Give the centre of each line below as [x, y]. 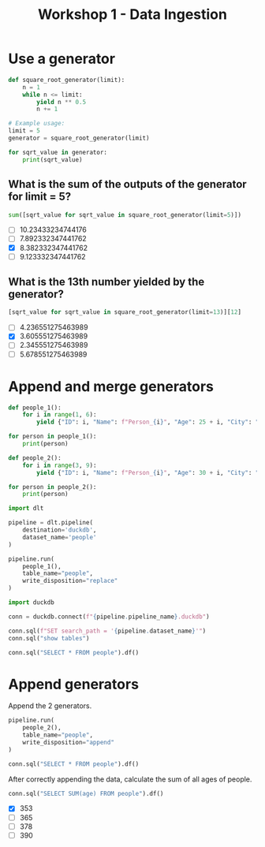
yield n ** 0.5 [62, 102]
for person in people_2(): [52, 487]
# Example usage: [37, 124]
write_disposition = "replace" [70, 581]
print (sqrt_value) [52, 159]
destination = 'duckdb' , [60, 530]
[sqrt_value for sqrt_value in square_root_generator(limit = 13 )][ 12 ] [125, 312]
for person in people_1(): [52, 437]
